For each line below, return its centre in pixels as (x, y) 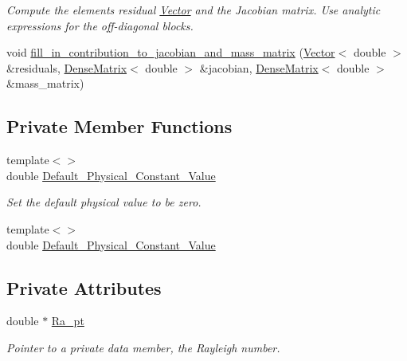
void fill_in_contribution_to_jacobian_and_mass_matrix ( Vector (171, 52)
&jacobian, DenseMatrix (259, 67)
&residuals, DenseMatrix (67, 67)
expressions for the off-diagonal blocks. (100, 25)
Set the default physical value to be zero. (104, 202)
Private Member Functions (119, 126)
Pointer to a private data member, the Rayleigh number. (143, 347)
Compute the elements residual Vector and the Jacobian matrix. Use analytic (194, 10)
